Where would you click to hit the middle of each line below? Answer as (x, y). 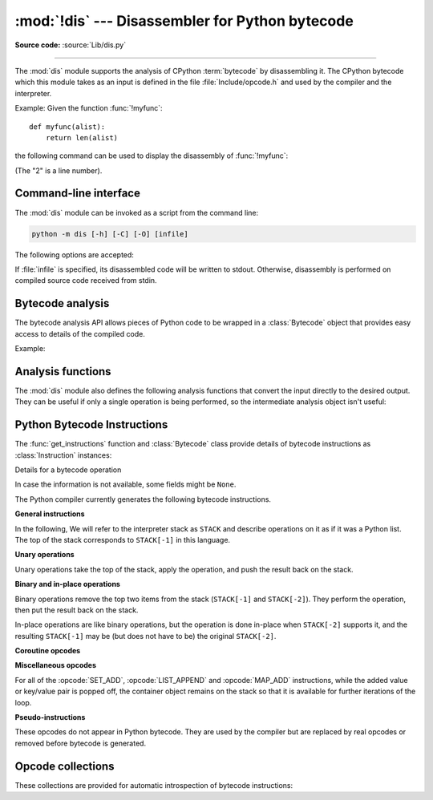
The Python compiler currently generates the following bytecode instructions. (143, 499)
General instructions (50, 514)
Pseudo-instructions (50, 717)
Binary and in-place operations (67, 584)
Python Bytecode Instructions (91, 425)
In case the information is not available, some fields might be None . (125, 484)
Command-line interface (77, 194)
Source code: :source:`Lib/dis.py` (71, 45)
